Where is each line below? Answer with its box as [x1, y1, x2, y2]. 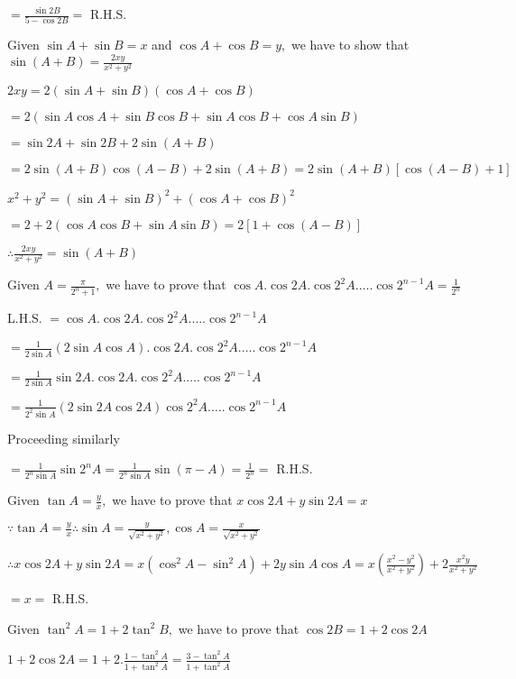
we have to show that [290, 35, 410, 54]
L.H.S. [7, 308, 42, 327]
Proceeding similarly [7, 428, 120, 447]
